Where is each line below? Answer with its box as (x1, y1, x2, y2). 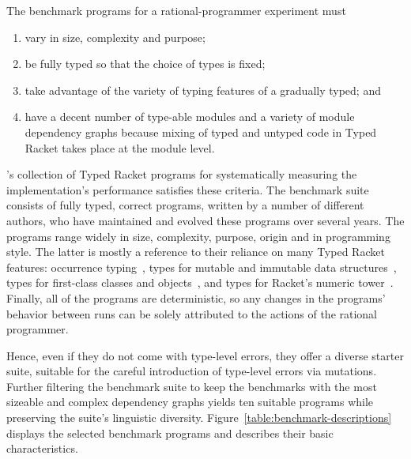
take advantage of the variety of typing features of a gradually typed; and (25, 81, 381, 98)
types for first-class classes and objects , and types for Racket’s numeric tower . (6, 274, 394, 291)
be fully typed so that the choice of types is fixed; (25, 55, 266, 72)
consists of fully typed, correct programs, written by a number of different (6, 197, 364, 213)
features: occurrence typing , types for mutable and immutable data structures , (6, 258, 397, 275)
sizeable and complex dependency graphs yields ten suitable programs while (6, 393, 374, 410)
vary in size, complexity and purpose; (25, 28, 205, 45)
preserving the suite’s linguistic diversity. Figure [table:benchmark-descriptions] (6, 409, 392, 426)
